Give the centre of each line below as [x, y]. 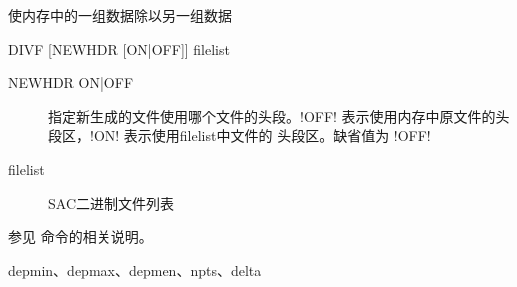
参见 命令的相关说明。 [80, 236]
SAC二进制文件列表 [111, 202]
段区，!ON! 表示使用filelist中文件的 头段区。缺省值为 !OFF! [239, 135]
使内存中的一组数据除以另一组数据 [120, 15]
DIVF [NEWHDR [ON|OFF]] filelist [119, 48]
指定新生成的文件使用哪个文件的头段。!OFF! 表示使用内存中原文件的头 [279, 115]
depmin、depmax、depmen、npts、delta [135, 269]
